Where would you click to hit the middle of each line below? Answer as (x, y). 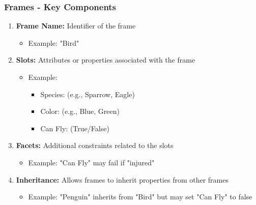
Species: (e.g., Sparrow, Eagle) (88, 94)
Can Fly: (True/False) (75, 128)
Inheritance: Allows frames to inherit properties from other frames (122, 179)
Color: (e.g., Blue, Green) (80, 111)
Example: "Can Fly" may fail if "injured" (91, 162)
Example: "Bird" (54, 42)
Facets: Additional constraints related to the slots (95, 145)
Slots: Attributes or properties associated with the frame (106, 60)
